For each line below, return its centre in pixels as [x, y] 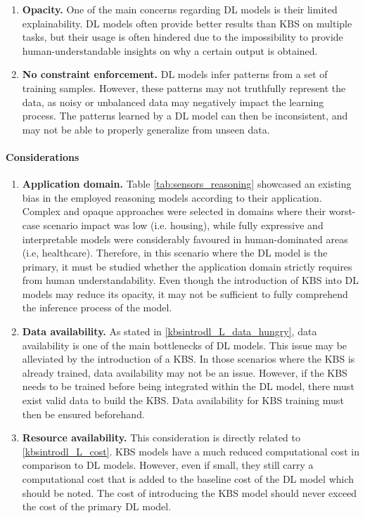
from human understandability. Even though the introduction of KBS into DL [191, 280]
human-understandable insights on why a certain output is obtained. [170, 50]
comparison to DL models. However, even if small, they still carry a [168, 465]
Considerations [43, 156]
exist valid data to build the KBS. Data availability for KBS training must [183, 400]
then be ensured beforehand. [83, 414]
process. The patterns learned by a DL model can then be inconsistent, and [185, 116]
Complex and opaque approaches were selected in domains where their [174, 211]
